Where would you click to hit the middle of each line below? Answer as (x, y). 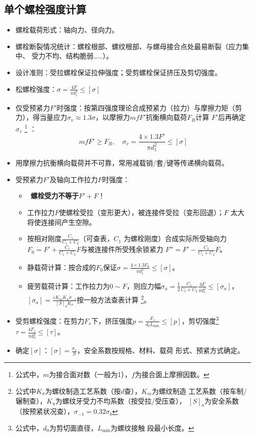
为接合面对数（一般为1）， (90, 374)
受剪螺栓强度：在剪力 (50, 320)
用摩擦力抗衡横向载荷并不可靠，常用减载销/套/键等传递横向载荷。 (122, 163)
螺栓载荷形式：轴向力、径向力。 (67, 30)
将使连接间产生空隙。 (62, 222)
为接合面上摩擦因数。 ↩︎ (172, 374)
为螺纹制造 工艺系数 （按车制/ (199, 391)
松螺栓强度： (36, 89)
